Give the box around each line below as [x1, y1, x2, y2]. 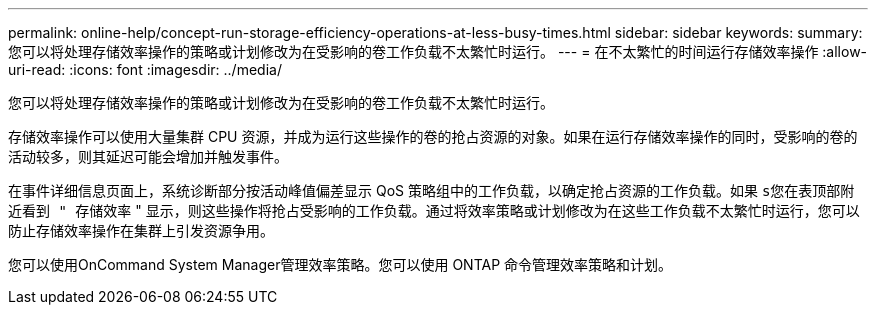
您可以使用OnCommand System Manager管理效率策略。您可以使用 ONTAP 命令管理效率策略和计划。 [8, 256, 673, 273]
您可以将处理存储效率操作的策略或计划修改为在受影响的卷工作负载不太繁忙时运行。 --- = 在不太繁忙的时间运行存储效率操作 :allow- [8, 43, 868, 60]
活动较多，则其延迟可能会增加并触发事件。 [8, 148, 288, 165]
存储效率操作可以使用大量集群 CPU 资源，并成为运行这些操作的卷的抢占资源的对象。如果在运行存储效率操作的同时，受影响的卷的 [8, 128, 858, 145]
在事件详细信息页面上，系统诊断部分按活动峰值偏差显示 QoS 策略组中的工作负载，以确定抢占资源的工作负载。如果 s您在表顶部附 [8, 182, 855, 199]
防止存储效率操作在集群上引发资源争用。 [8, 222, 274, 239]
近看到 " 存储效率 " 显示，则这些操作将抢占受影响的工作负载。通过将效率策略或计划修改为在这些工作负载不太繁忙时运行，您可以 [8, 202, 860, 219]
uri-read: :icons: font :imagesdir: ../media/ [8, 61, 282, 78]
